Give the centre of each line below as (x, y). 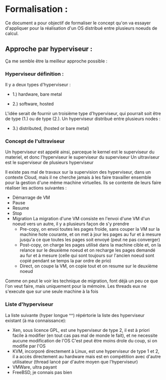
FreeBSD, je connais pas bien (42, 372)
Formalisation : (36, 9)
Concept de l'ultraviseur (35, 141)
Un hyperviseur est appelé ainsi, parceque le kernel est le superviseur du (80, 152)
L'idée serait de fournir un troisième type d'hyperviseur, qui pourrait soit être (83, 114)
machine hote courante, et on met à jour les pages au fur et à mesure (90, 235)
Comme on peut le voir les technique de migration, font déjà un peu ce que (82, 281)
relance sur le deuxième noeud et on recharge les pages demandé (87, 250)
